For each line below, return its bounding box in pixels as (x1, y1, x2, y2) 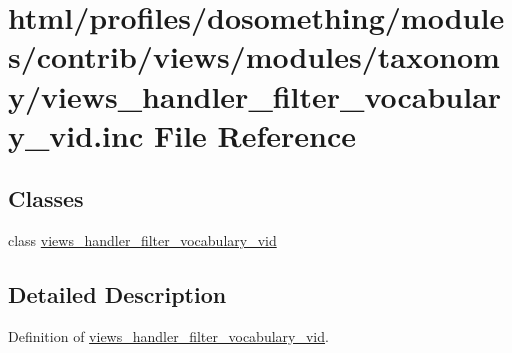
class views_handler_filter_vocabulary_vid (8, 230, 277, 251)
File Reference (153, 114, 357, 155)
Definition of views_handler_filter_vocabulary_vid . (8, 325, 329, 346)
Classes (8, 183, 84, 214)
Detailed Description (8, 279, 227, 310)
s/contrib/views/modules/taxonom (8, 36, 500, 77)
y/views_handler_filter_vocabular (8, 75, 502, 116)
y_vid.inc (8, 114, 144, 155)
